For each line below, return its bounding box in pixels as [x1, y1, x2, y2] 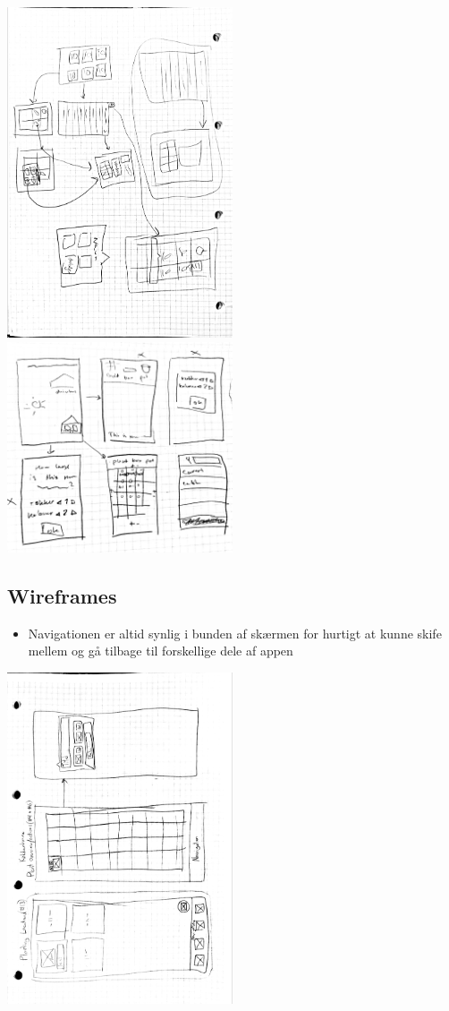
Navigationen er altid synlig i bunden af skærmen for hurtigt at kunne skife [28, 623, 442, 642]
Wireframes [7, 582, 117, 609]
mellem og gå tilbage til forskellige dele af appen [28, 641, 293, 660]
